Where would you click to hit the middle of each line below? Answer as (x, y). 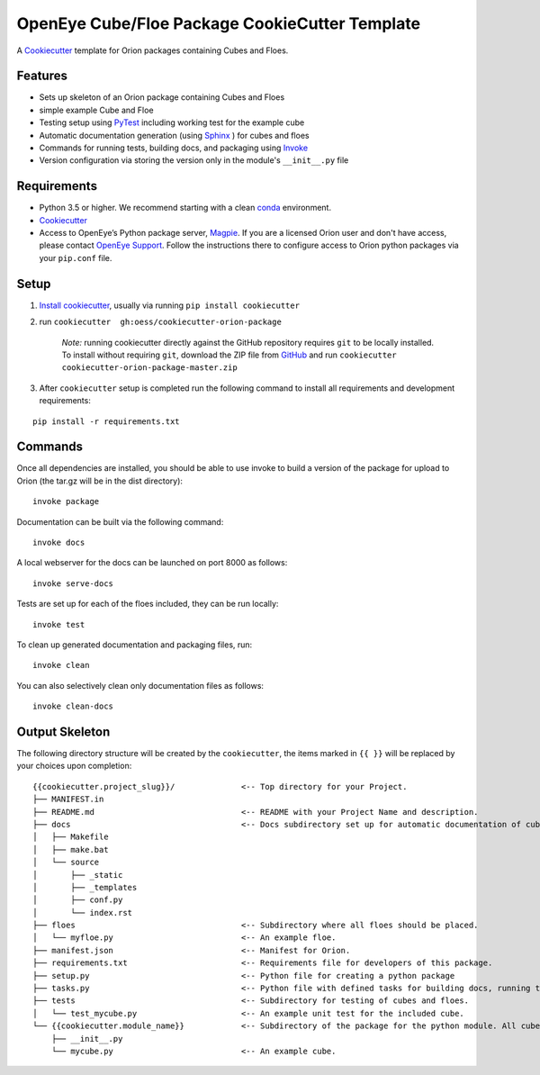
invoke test (59, 624)
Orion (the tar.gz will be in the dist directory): (100, 481)
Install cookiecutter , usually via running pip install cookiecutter (170, 305)
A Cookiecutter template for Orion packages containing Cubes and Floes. (153, 50)
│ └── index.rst (83, 912)
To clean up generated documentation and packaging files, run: (135, 645)
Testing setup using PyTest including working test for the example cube (172, 122)
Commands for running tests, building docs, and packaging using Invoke (174, 148)
